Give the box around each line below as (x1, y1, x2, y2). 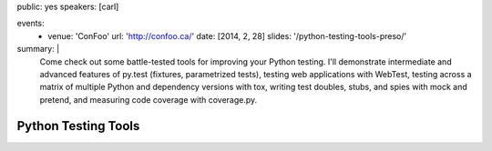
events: (16, 18, 45, 29)
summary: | (16, 44, 60, 55)
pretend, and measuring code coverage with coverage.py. (39, 94, 258, 105)
